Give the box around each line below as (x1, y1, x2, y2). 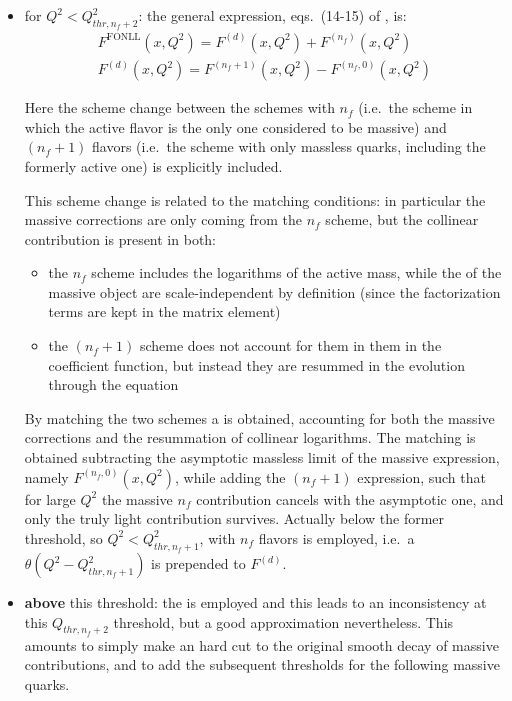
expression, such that (357, 466, 486, 487)
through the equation (48, 374, 179, 395)
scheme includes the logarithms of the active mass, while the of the (91, 262, 502, 283)
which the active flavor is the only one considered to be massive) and (24, 116, 447, 137)
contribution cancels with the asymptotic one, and (196, 488, 504, 509)
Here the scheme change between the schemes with (24, 97, 335, 118)
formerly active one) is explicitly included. (24, 155, 283, 176)
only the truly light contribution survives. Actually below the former (24, 508, 445, 529)
